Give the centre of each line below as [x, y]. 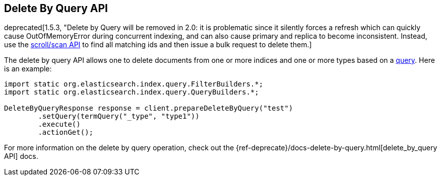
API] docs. [21, 156]
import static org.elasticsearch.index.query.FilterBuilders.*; [134, 84]
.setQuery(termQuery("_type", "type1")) [119, 116]
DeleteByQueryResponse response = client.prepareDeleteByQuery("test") [149, 108]
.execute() [59, 124]
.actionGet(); [66, 132]
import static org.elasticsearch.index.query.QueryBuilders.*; [132, 92]
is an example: [28, 69]
